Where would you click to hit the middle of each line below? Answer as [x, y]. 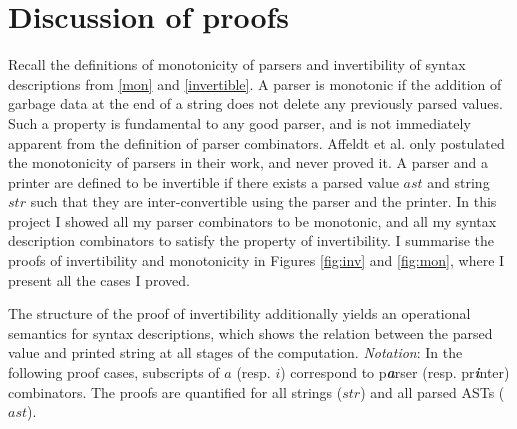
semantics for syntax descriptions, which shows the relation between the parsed [250, 332]
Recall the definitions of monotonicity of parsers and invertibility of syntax [237, 64]
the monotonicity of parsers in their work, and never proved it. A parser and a [248, 162]
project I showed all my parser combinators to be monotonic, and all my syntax [252, 220]
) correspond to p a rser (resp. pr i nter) [395, 372]
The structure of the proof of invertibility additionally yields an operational [239, 313]
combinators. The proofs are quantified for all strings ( [175, 391]
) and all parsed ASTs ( [432, 391]
